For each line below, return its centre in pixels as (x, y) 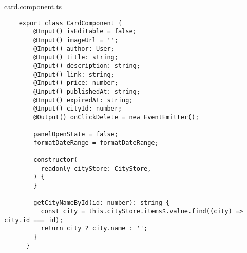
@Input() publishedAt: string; (87, 91)
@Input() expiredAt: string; (83, 100)
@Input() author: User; (74, 49)
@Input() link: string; (74, 74)
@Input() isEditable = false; (85, 32)
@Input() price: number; (76, 83)
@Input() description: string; (87, 66)
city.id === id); (34, 220)
